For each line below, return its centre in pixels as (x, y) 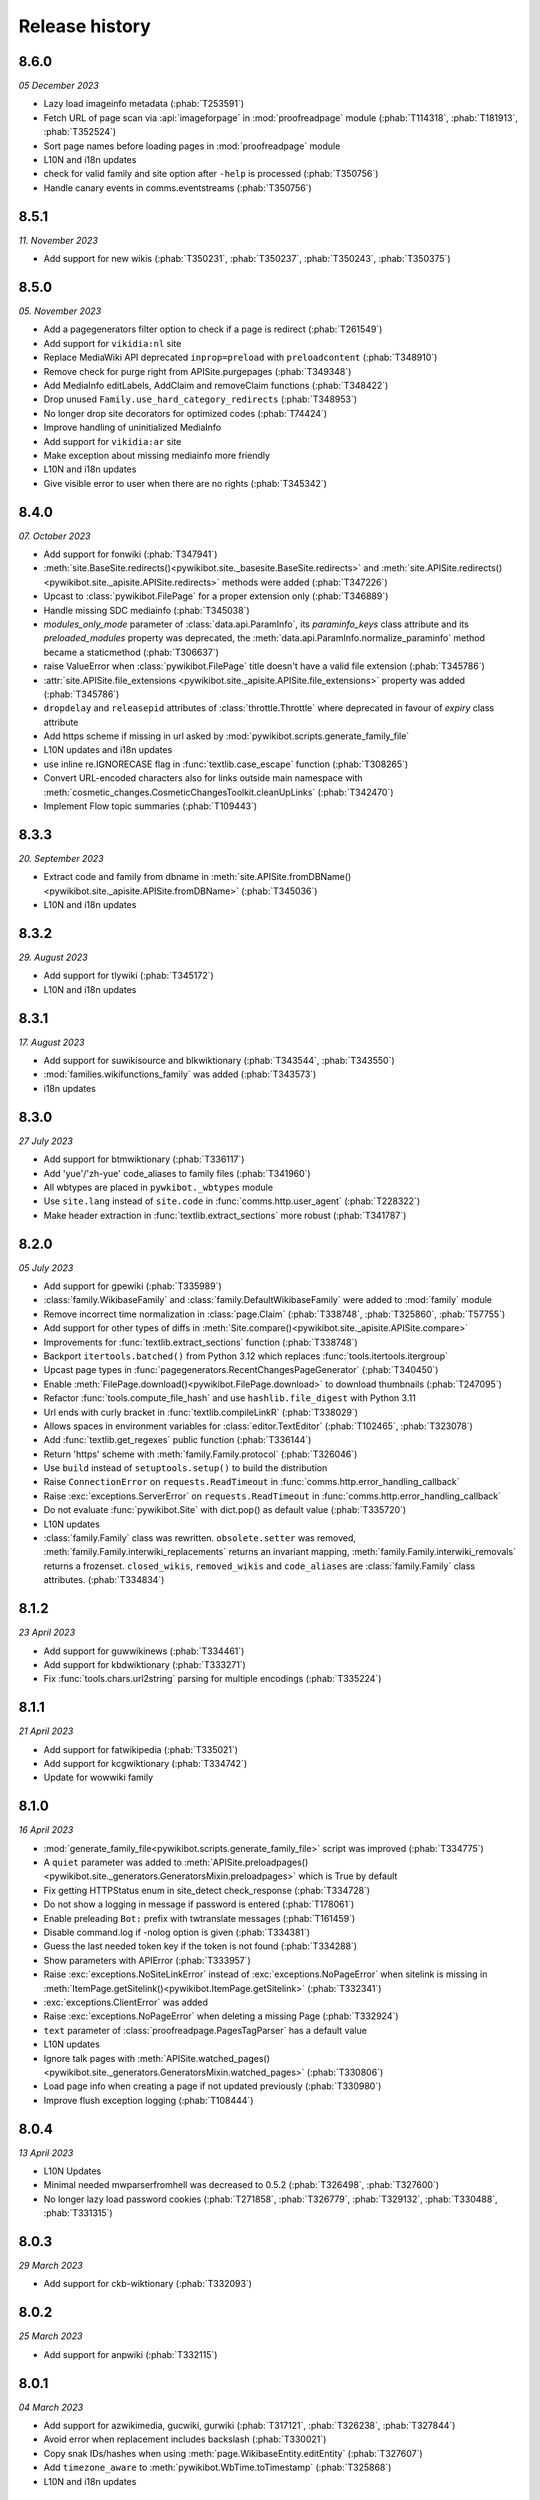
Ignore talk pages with (89, 2058)
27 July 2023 (46, 1141)
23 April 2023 (47, 1632)
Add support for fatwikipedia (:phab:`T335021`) (141, 1749)
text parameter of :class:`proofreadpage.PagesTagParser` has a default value (205, 2030)
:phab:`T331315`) (78, 2213)
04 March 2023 (51, 2407)
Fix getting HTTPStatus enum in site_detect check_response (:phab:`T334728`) (206, 1890)
